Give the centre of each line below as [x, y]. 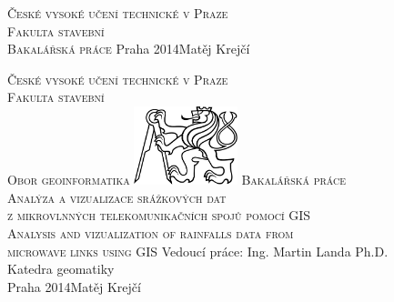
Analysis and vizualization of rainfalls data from [151, 233]
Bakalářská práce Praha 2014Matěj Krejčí [129, 49]
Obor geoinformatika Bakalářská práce [177, 180]
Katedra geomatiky [61, 269]
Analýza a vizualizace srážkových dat [117, 197]
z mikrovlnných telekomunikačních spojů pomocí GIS [159, 215]
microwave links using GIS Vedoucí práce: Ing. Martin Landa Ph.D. [198, 251]
